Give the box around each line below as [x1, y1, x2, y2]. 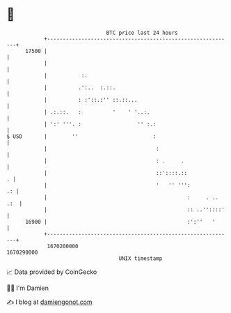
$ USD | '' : [6, 132, 157, 140]
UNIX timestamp [118, 254, 163, 262]
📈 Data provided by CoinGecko [6, 268, 97, 276]
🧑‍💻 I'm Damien [6, 284, 49, 292]
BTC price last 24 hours [106, 29, 178, 36]
